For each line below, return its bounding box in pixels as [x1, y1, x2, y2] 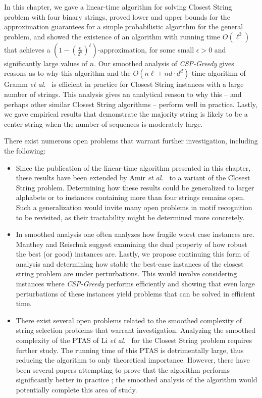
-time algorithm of [189, 68, 246, 78]
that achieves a [4, 44, 50, 55]
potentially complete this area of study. [16, 384, 137, 394]
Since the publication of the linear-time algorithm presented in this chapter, [16, 162, 251, 173]
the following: [4, 145, 46, 156]
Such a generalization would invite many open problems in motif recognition [16, 202, 252, 212]
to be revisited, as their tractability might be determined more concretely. [16, 212, 245, 222]
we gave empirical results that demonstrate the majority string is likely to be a [4, 109, 248, 119]
